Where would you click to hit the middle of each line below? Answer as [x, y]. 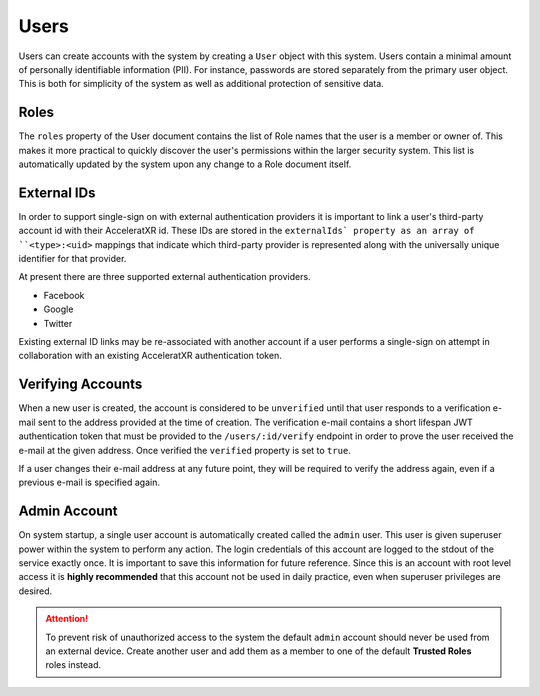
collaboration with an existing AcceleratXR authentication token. [150, 356]
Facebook [64, 295]
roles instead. [73, 665]
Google [58, 309]
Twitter [58, 323]
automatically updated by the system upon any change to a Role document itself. [185, 164]
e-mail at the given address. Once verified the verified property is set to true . [185, 450]
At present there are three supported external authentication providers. [164, 277]
